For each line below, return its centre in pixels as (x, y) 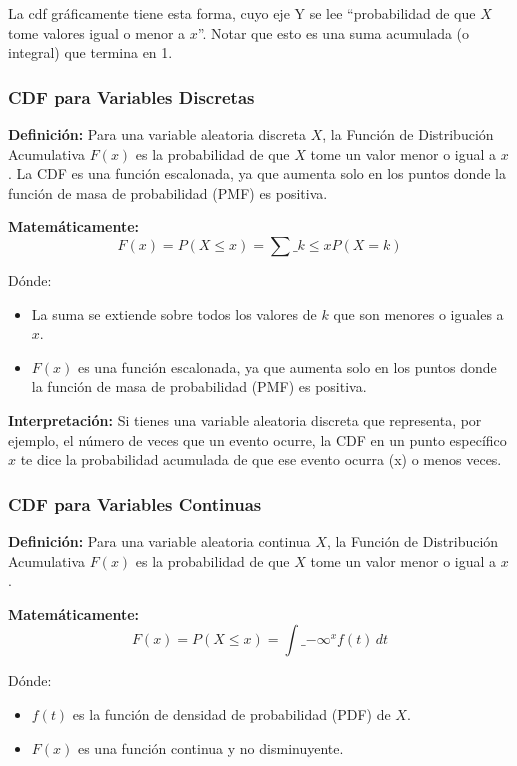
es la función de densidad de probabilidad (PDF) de (231, 713)
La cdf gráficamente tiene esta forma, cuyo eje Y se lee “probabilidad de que (242, 13)
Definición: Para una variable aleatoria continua (159, 540)
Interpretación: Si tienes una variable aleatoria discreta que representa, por (245, 419)
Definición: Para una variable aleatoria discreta (157, 134)
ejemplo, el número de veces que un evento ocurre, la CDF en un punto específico (257, 439)
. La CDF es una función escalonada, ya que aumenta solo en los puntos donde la (257, 173)
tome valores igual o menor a (97, 32)
